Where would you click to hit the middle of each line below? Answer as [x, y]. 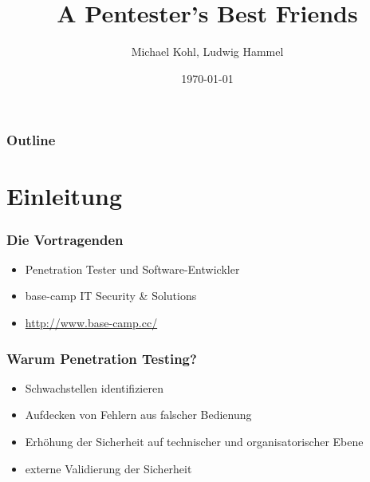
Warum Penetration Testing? [102, 358]
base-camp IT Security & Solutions [111, 296]
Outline [31, 140]
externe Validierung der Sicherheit [108, 468]
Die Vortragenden [65, 239]
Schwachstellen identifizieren [94, 387]
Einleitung [65, 196]
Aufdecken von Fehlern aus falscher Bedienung [138, 415]
